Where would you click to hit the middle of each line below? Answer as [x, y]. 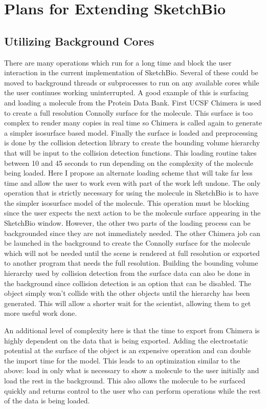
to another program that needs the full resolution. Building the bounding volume [131, 263]
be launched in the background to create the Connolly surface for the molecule [127, 243]
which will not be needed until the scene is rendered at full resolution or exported [132, 253]
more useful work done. [41, 313]
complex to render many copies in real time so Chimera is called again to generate [133, 123]
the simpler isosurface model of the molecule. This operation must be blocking [127, 202]
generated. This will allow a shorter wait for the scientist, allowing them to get [128, 303]
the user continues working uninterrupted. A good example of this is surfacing [126, 92]
